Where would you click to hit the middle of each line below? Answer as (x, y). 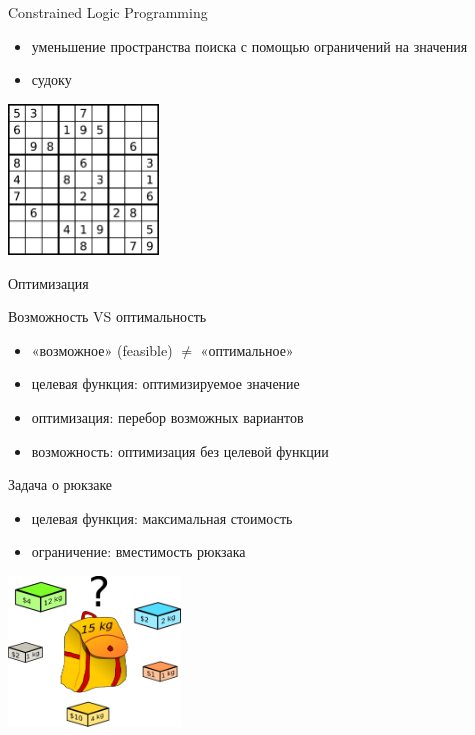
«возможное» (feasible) (102, 349)
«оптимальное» (247, 349)
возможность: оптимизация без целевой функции (180, 450)
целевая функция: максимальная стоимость (162, 517)
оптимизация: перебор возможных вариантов (167, 416)
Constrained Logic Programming (108, 12)
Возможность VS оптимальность (107, 316)
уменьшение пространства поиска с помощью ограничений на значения (249, 45)
